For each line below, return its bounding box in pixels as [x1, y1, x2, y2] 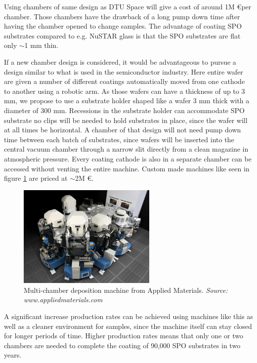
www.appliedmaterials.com [24, 294, 103, 305]
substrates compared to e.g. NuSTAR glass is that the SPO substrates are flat [4, 30, 241, 40]
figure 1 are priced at [4, 173, 68, 183]
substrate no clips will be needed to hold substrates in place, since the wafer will [4, 115, 248, 125]
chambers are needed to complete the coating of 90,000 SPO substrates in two [4, 340, 241, 350]
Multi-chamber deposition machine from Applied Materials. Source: [24, 284, 228, 295]
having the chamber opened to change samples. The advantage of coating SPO [4, 21, 242, 31]
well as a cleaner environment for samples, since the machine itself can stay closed [4, 321, 252, 331]
